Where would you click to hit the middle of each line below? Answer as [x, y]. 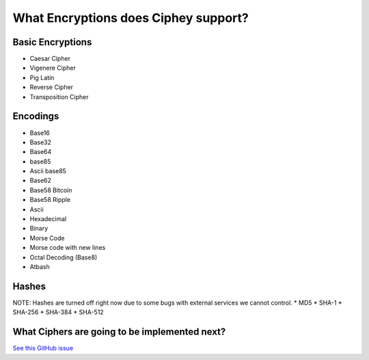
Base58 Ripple [50, 200]
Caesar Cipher [50, 59]
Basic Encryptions [52, 42]
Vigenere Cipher [53, 68]
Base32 [40, 142]
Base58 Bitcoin [51, 190]
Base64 [41, 152]
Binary [39, 229]
